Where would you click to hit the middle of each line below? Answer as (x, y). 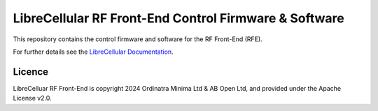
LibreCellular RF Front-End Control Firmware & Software (178, 18)
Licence (31, 72)
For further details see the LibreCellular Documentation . (93, 52)
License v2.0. (32, 98)
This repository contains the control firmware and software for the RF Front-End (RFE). (138, 39)
